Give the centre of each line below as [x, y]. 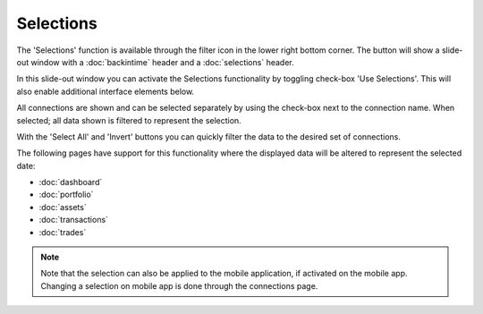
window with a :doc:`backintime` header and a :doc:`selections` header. [162, 62]
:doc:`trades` [63, 232]
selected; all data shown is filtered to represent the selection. [129, 120]
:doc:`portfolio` [66, 195]
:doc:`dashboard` [71, 182]
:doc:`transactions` [74, 220]
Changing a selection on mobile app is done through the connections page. [179, 285]
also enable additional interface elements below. [106, 91]
